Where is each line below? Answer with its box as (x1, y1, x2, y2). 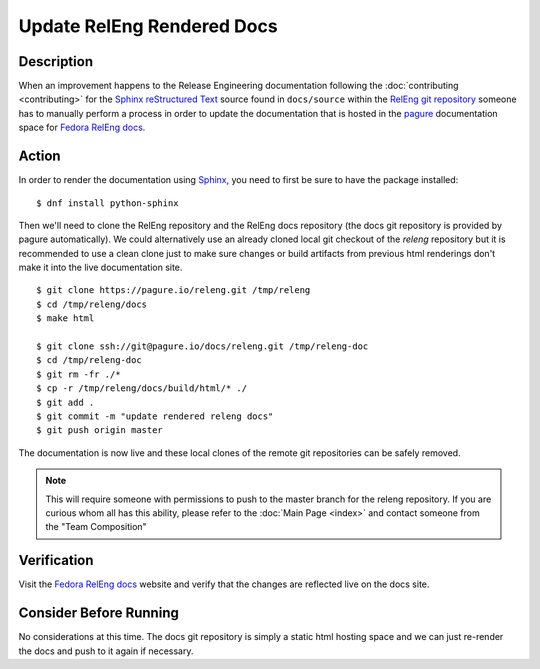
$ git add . (36, 396, 95, 408)
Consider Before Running (18, 605, 179, 622)
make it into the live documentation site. (18, 261, 183, 274)
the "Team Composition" (45, 521, 147, 533)
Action (18, 148, 61, 165)
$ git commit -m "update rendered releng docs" (36, 411, 274, 422)
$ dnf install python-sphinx (36, 197, 179, 209)
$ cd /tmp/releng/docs (36, 298, 148, 310)
